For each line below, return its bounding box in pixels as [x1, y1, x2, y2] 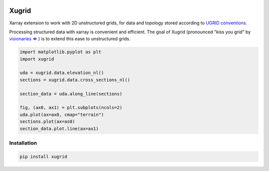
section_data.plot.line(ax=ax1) [19, 126, 99, 131]
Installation [9, 139, 37, 146]
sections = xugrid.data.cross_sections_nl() [19, 77, 131, 83]
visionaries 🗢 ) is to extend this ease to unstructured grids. [9, 36, 131, 42]
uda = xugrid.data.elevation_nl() [19, 70, 104, 76]
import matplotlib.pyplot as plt [19, 49, 102, 55]
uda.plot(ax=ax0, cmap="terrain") [19, 112, 104, 117]
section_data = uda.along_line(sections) [19, 91, 123, 96]
